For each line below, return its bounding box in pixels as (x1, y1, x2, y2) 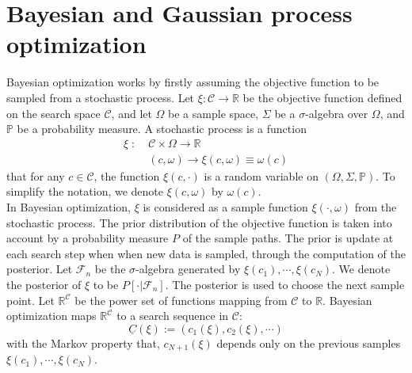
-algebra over (305, 105, 368, 121)
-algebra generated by (135, 261, 241, 277)
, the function (93, 167, 160, 184)
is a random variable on (204, 167, 319, 184)
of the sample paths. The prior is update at (182, 230, 394, 246)
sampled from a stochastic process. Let (6, 89, 195, 105)
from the (354, 198, 397, 215)
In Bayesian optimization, (6, 198, 131, 215)
